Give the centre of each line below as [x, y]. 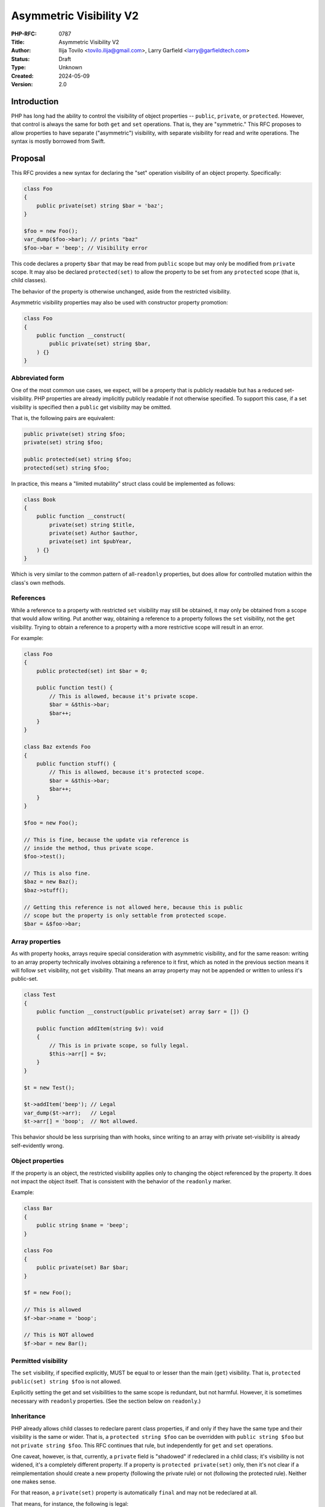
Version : [22, 84]
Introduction [35, 102]
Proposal [28, 158]
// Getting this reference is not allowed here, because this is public [133, 907]
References [28, 598]
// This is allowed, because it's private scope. [124, 696]
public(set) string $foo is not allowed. [66, 1381]
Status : [20, 59]
